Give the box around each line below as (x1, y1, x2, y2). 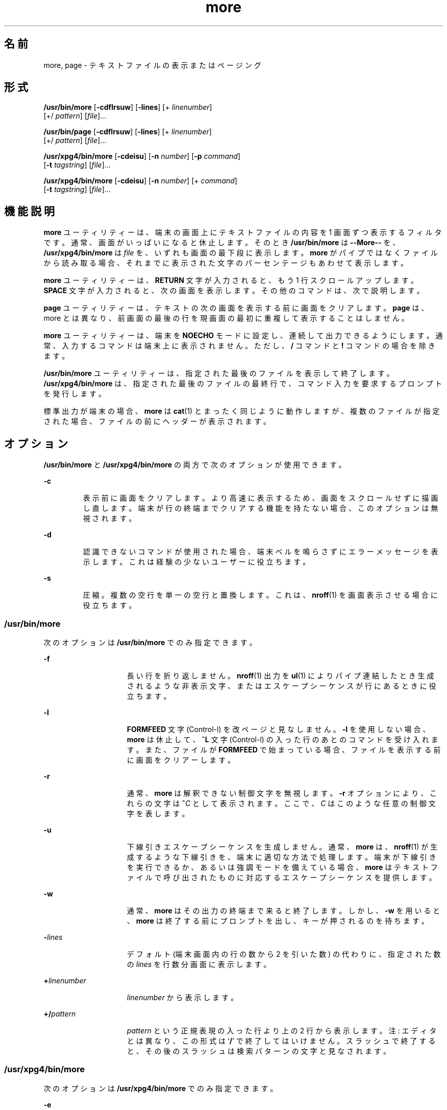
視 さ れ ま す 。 (83, 514, 136, 523)
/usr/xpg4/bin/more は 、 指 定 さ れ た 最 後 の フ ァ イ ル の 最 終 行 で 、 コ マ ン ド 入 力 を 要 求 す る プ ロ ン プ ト (43, 379, 442, 388)
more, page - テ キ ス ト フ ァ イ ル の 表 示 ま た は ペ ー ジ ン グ (43, 60, 261, 69)
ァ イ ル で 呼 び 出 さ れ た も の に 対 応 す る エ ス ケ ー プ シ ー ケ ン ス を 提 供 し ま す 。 (127, 872, 436, 882)
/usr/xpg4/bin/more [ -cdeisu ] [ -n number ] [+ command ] (43, 176, 237, 185)
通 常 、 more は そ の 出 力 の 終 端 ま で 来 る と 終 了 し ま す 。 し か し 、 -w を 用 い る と (127, 906, 440, 915)
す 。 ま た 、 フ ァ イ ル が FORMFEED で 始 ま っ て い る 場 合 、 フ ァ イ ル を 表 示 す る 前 (127, 745, 441, 754)
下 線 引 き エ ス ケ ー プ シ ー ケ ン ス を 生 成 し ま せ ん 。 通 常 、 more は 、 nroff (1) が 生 (127, 842, 438, 851)
